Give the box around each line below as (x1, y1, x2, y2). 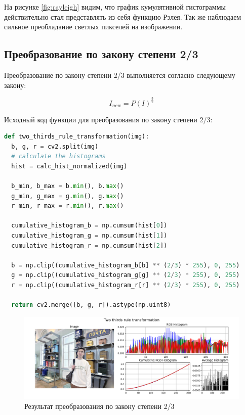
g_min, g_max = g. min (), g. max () (11, 192, 124, 200)
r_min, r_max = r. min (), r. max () (11, 202, 124, 210)
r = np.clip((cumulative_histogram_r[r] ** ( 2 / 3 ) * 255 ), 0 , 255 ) (11, 282, 240, 289)
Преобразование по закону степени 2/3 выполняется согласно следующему (4, 69, 235, 80)
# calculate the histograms (11, 153, 106, 160)
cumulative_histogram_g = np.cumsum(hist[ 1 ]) (11, 232, 168, 240)
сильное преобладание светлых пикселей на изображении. (4, 21, 183, 32)
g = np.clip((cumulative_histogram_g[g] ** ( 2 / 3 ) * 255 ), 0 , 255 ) (11, 271, 240, 279)
